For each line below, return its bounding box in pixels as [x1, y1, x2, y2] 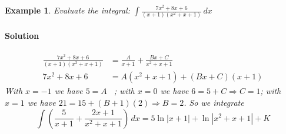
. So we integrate [184, 96, 244, 108]
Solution [5, 29, 39, 41]
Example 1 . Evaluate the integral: [5, 4, 130, 16]
